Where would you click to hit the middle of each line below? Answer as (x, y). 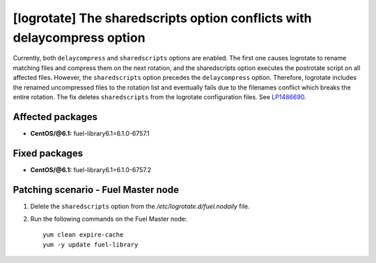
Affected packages (55, 117)
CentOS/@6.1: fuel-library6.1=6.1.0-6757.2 (91, 169)
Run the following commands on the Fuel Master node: (109, 219)
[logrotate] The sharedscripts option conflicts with (162, 18)
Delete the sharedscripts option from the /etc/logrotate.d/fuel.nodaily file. (140, 206)
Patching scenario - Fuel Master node (96, 190)
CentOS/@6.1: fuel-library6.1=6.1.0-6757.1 (90, 133)
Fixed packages (48, 153)
